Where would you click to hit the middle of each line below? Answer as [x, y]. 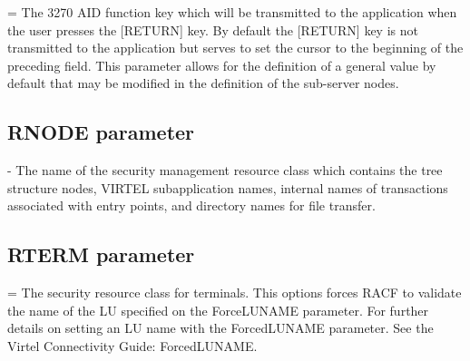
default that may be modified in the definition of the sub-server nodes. [203, 83]
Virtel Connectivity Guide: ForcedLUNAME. [132, 345]
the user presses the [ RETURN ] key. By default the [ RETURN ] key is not [213, 29]
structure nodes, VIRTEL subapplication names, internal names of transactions [228, 187]
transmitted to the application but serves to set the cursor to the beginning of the [235, 48]
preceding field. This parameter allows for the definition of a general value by [222, 65]
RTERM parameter [101, 254]
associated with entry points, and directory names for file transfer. [191, 205]
